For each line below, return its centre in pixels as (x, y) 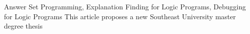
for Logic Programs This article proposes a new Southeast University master (120, 16)
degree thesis (23, 26)
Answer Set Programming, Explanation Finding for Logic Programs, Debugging (125, 6)
